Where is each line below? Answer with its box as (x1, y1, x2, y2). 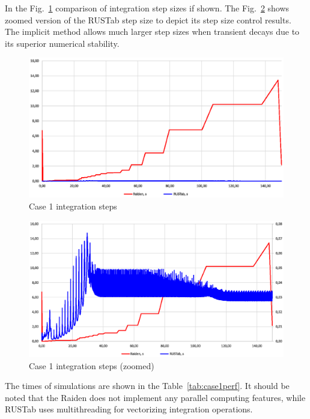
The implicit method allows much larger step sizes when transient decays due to (5, 25, 300, 38)
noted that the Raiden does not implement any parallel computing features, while (5, 391, 306, 403)
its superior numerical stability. (5, 37, 120, 49)
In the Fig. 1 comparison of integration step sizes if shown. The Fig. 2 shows (5, 2, 290, 14)
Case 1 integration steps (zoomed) (29, 359, 154, 372)
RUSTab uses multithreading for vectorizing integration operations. (5, 403, 253, 415)
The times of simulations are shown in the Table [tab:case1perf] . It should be (5, 379, 290, 392)
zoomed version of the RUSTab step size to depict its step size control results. (5, 13, 291, 26)
